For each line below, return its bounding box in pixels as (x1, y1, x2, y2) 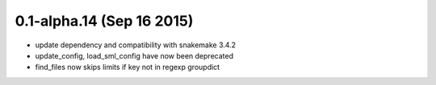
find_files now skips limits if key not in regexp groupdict (35, 63, 220, 72)
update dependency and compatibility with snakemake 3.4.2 (35, 40, 237, 50)
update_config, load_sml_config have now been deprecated (35, 51, 234, 60)
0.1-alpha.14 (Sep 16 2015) (15, 12, 194, 30)
